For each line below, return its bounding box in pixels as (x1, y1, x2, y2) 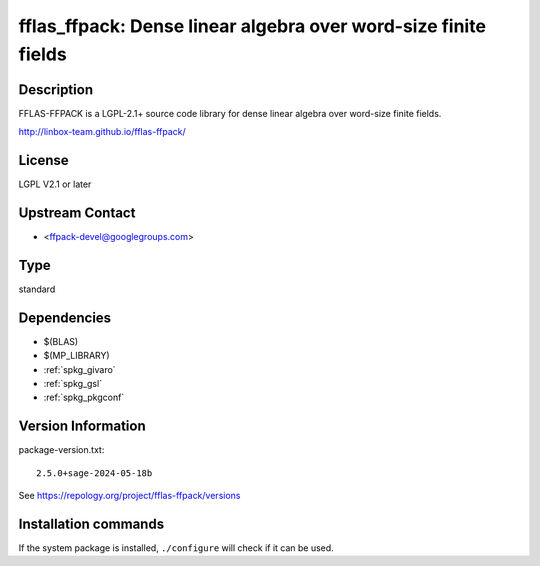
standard (18, 283, 56, 295)
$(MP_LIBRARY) (43, 350, 110, 362)
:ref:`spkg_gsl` (43, 378, 103, 390)
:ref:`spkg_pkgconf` (43, 391, 125, 404)
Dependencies (18, 309, 112, 326)
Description (18, 81, 94, 98)
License (18, 152, 69, 169)
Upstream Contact (18, 204, 136, 221)
